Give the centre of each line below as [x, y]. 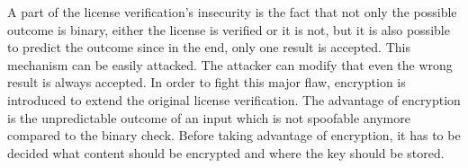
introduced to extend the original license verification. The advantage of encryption [234, 99]
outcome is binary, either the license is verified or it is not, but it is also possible [229, 29]
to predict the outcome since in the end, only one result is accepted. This [209, 47]
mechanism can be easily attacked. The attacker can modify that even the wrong [230, 64]
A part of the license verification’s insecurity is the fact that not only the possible [232, 12]
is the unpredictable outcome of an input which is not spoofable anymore [209, 117]
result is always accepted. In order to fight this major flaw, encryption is [207, 82]
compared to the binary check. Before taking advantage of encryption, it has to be [234, 135]
